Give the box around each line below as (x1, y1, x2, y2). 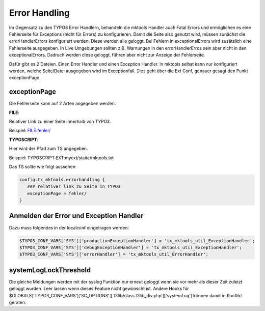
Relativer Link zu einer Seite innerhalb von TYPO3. (9, 118, 111, 124)
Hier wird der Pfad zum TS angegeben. (9, 145, 88, 152)
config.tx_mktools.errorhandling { (19, 177, 105, 182)
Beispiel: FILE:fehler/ (9, 128, 51, 134)
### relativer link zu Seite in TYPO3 (27, 184, 121, 189)
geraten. (9, 300, 26, 306)
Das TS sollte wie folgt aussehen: (9, 164, 77, 170)
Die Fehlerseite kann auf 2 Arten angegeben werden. (9, 101, 116, 107)
